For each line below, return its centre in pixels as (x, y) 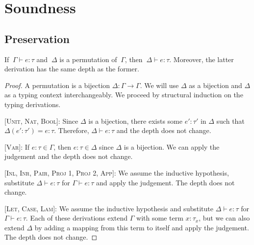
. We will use (159, 85)
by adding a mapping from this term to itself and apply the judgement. (142, 227)
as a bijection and (216, 85)
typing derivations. (33, 104)
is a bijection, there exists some (135, 121)
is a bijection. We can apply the (172, 146)
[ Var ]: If (17, 146)
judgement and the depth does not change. (69, 156)
